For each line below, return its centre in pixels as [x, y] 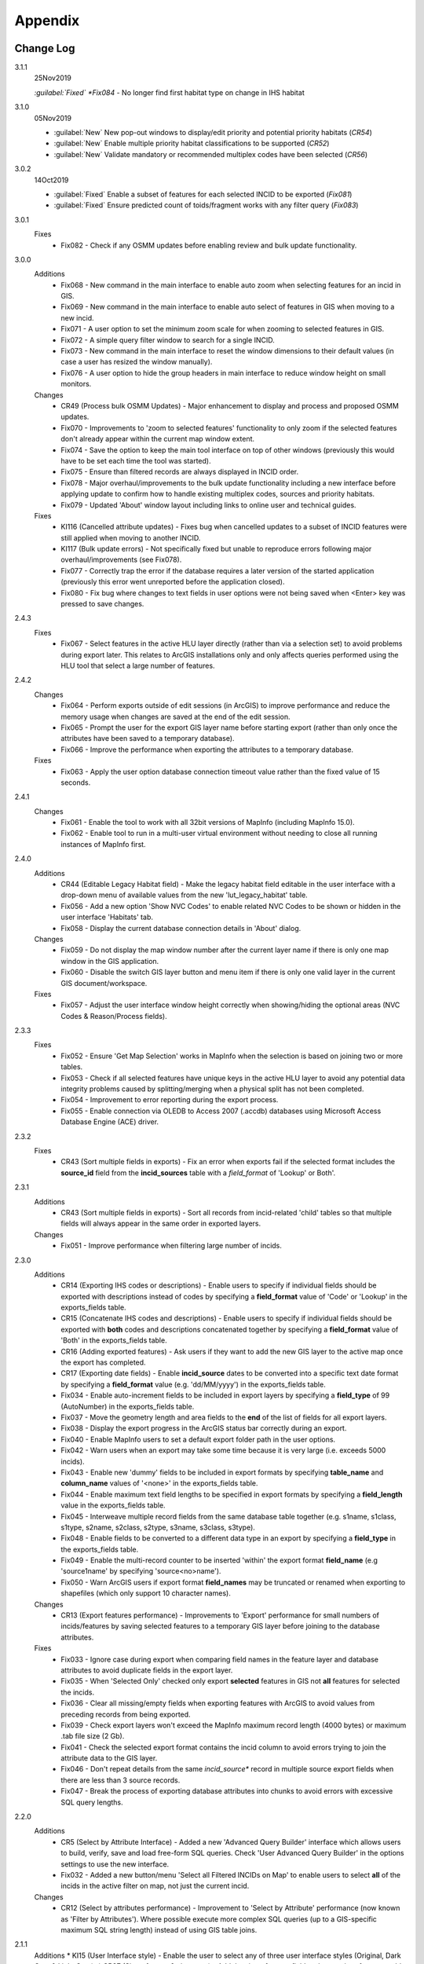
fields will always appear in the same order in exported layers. [161, 1224]
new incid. [77, 317]
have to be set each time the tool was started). [136, 460]
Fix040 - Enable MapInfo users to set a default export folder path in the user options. [198, 1439]
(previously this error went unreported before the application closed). [173, 582]
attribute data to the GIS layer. [109, 1758]
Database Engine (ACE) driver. [110, 1122]
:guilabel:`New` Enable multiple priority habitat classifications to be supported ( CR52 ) [192, 143]
